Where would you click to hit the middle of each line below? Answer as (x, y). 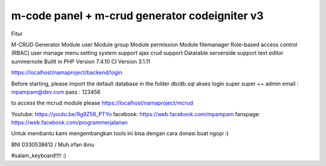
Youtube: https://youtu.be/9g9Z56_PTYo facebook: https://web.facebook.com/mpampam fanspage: (136, 114)
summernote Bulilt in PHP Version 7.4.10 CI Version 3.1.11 (81, 61)
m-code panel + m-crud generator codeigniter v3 (137, 16)
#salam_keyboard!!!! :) (39, 156)
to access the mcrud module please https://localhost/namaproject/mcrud (102, 103)
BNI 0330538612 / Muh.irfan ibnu (53, 144)
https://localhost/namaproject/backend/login (67, 73)
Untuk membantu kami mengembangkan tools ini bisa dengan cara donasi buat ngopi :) (120, 134)
